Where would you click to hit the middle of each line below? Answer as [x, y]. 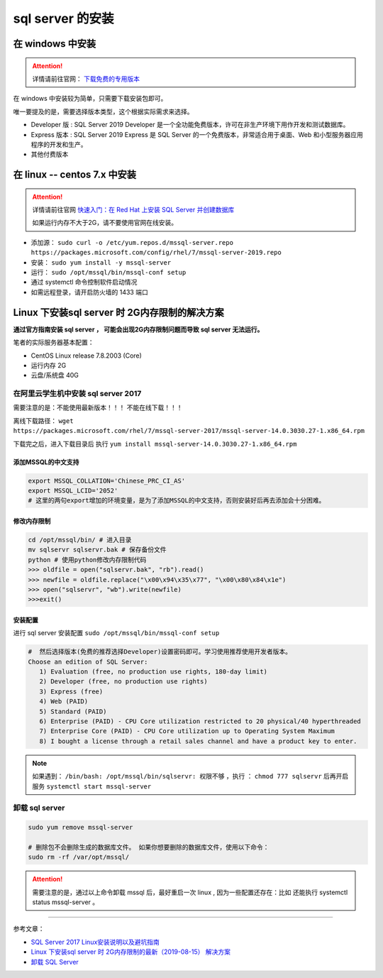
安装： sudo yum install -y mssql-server [101, 262]
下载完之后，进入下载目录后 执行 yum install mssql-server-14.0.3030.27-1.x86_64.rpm [155, 444]
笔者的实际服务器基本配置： [54, 342]
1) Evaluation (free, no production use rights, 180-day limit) [154, 672]
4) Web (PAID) [64, 702]
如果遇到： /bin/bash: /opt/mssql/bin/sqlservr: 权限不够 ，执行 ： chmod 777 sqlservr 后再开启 [190, 776]
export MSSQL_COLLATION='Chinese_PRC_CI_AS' [107, 480]
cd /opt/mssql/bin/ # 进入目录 [80, 540]
